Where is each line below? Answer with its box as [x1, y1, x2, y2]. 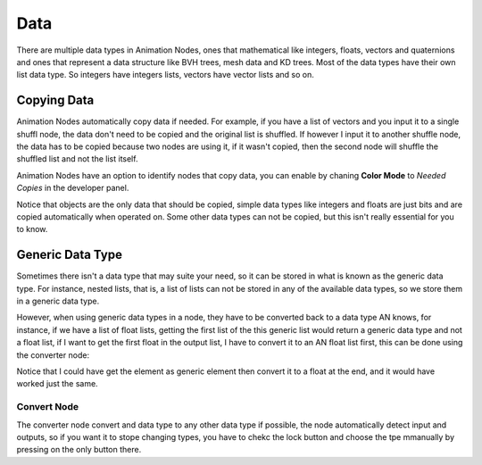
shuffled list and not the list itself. [16, 154, 138, 164]
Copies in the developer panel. [16, 183, 129, 194]
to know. [16, 224, 48, 235]
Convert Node [16, 401, 79, 413]
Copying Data [16, 93, 95, 108]
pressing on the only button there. [16, 444, 142, 455]
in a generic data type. [16, 295, 100, 307]
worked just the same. [16, 378, 98, 389]
